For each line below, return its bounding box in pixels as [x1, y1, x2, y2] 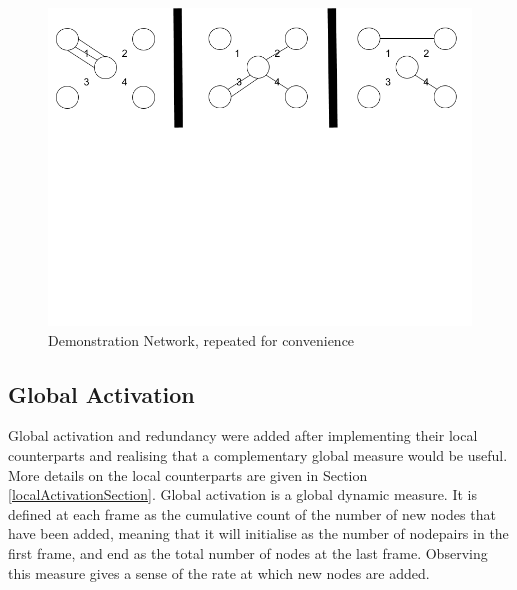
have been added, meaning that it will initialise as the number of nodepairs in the [8, 523, 509, 544]
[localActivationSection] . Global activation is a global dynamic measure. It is [8, 484, 477, 505]
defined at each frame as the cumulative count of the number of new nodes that [8, 503, 496, 524]
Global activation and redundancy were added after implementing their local [8, 425, 478, 446]
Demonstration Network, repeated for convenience [48, 329, 355, 350]
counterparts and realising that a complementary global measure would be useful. [8, 444, 508, 465]
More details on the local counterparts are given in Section [8, 464, 368, 485]
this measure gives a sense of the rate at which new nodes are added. [8, 562, 430, 583]
